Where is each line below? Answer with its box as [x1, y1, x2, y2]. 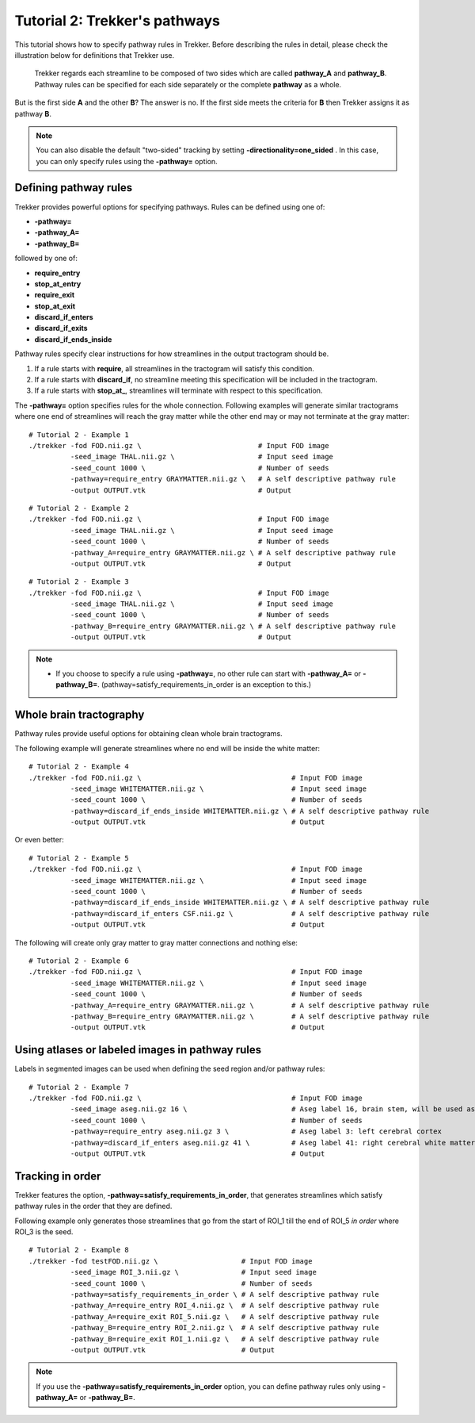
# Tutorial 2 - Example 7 [28, 1083, 130, 1091]
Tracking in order [14, 1169, 101, 1183]
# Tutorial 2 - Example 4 [28, 762, 130, 771]
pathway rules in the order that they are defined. [14, 1202, 173, 1211]
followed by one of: [14, 254, 78, 263]
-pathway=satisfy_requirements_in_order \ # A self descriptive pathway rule [70, 1290, 380, 1298]
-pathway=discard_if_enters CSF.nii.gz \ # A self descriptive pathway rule [70, 909, 430, 918]
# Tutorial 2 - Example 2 [28, 504, 130, 512]
